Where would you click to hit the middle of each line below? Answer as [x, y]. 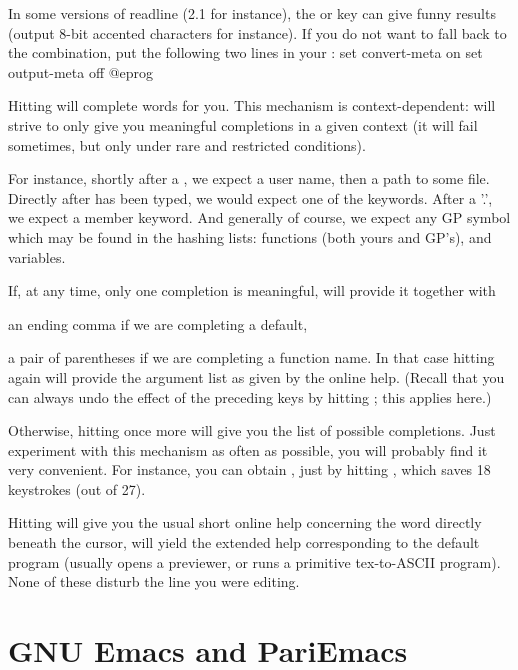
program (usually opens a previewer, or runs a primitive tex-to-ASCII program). [254, 561]
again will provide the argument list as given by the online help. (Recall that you [256, 376]
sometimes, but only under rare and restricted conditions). [187, 144]
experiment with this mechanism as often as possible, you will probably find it [248, 449]
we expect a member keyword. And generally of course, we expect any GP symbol [259, 217]
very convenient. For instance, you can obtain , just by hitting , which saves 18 [249, 469]
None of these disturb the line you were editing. [154, 581]
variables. [37, 256]
